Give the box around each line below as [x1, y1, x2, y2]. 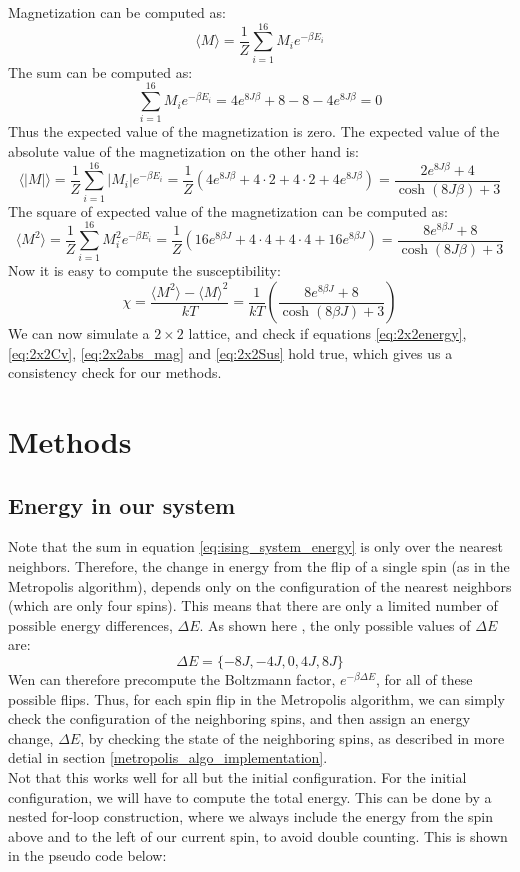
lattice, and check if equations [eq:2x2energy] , [188, 323, 467, 344]
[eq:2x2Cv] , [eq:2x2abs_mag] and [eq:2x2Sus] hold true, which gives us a [8, 342, 453, 363]
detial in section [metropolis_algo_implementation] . [8, 747, 328, 768]
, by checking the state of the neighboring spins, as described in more [80, 727, 505, 748]
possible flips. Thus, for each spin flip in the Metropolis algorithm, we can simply [8, 688, 505, 709]
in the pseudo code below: [8, 845, 167, 866]
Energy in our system [8, 489, 236, 520]
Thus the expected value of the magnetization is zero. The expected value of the [8, 121, 500, 142]
